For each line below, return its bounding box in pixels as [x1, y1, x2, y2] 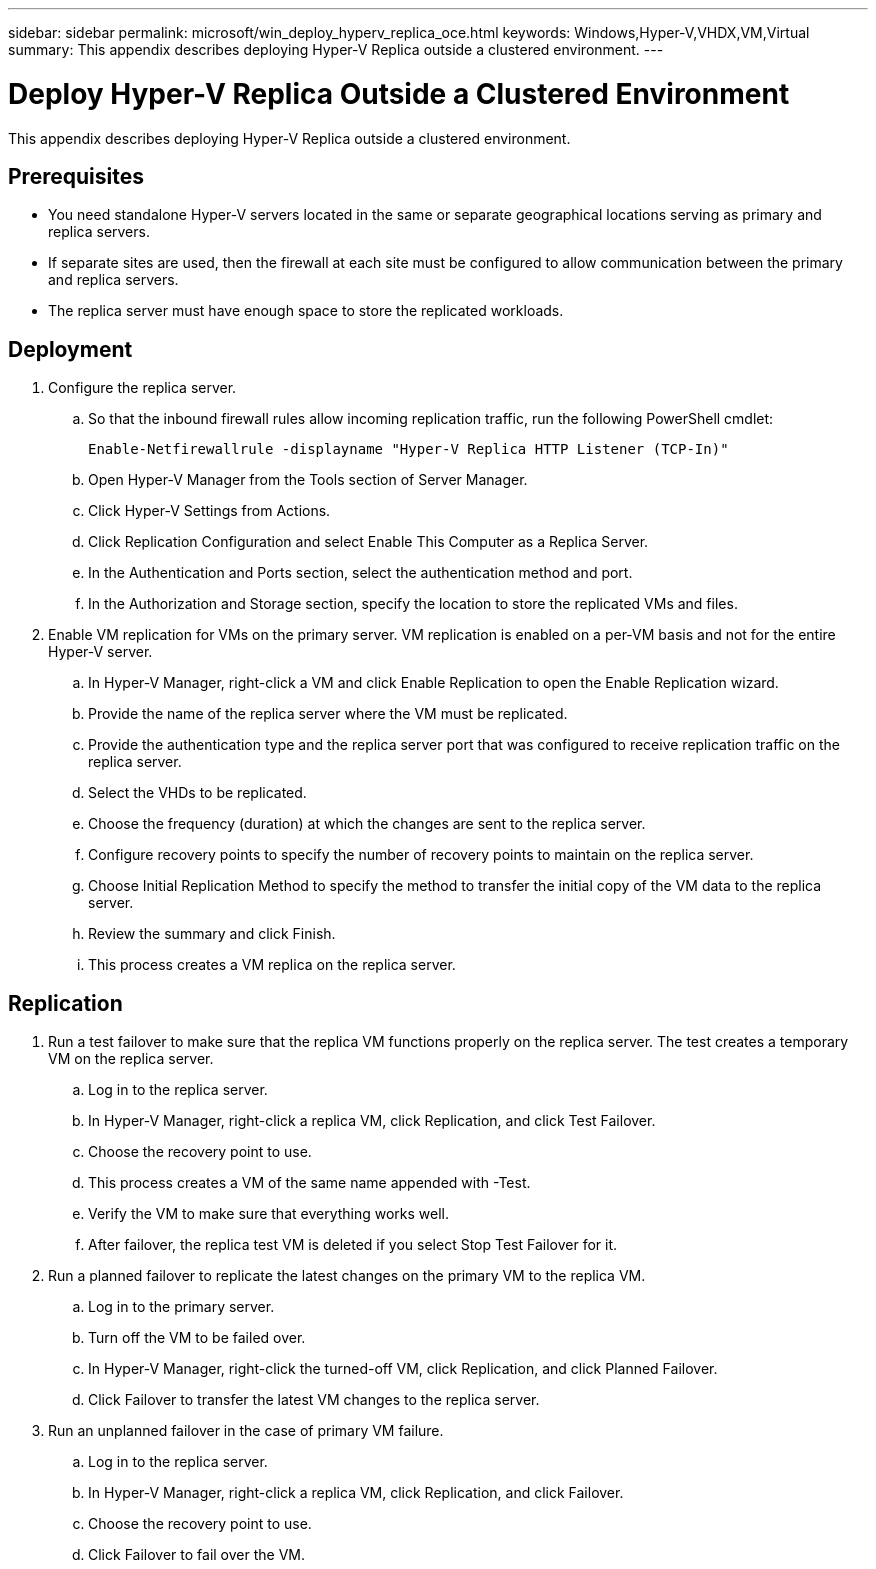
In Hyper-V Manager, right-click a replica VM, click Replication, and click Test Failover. [88, 1112, 656, 1130]
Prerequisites [8, 163, 144, 189]
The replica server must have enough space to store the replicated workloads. [48, 302, 564, 320]
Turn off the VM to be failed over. [88, 1329, 306, 1347]
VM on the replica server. [48, 1050, 214, 1068]
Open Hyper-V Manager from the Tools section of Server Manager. [88, 471, 528, 489]
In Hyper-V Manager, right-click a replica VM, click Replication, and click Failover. [88, 1484, 624, 1502]
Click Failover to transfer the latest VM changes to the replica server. [88, 1391, 540, 1409]
